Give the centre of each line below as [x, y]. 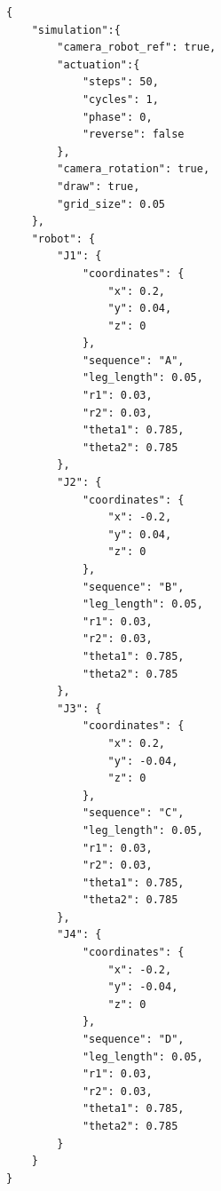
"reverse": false [133, 135]
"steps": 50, [120, 82]
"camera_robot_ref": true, [137, 48]
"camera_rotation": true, [134, 169]
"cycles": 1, [120, 99]
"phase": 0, [117, 117]
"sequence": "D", [133, 1040]
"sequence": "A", [133, 360]
